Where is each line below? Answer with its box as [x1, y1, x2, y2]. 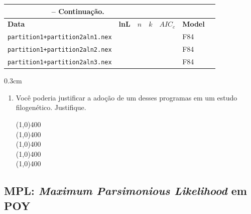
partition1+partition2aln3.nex [8, 59, 112, 66]
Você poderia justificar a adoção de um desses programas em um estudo [16, 92, 237, 102]
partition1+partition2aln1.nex [8, 34, 112, 41]
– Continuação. [51, 6, 104, 16]
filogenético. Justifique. [16, 102, 86, 113]
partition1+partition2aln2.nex [8, 46, 112, 54]
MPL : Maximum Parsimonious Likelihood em [4, 183, 247, 198]
